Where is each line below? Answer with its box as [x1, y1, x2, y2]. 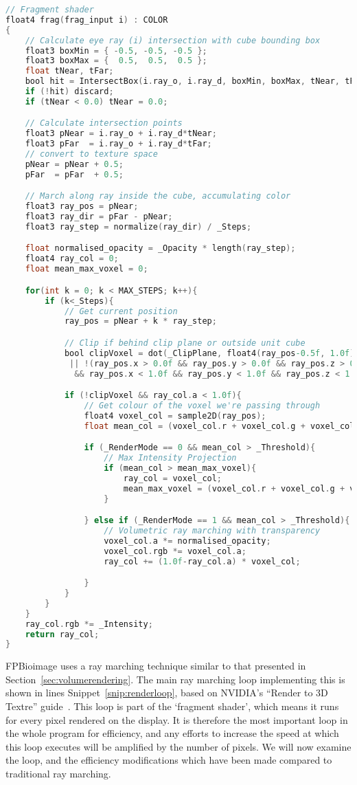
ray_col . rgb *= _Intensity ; [25, 619, 153, 629]
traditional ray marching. [5, 766, 111, 781]
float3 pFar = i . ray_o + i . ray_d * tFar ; [25, 139, 212, 149]
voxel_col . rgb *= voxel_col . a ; [104, 546, 246, 556]
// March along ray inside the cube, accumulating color [25, 191, 291, 201]
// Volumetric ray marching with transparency [104, 526, 321, 535]
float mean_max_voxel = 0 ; [25, 264, 148, 274]
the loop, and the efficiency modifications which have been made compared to [5, 753, 332, 767]
